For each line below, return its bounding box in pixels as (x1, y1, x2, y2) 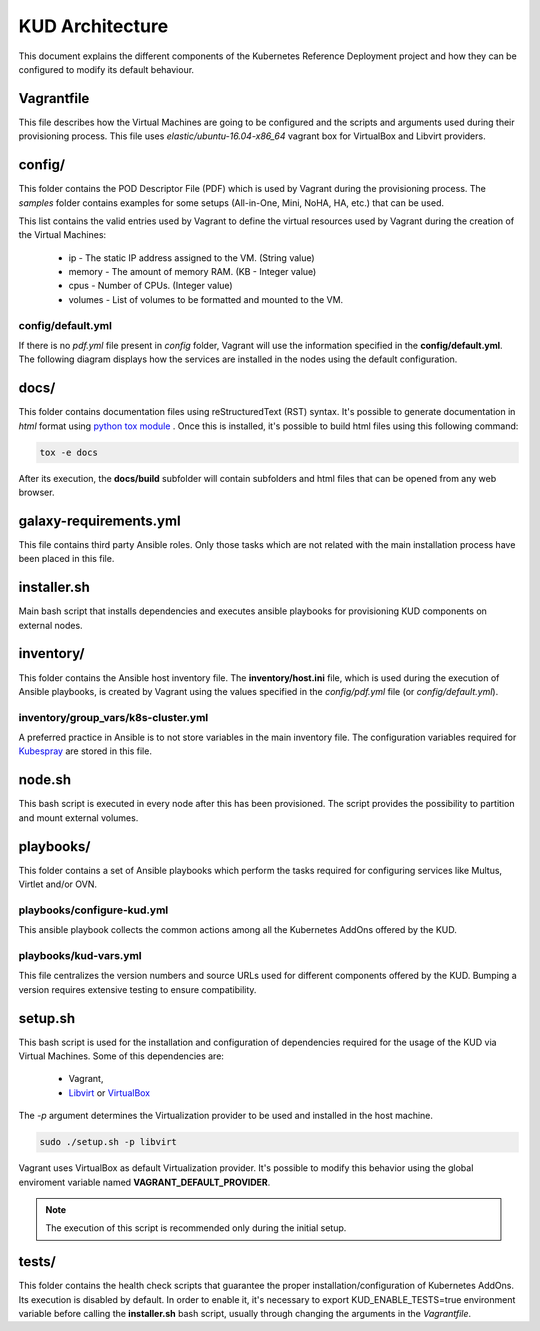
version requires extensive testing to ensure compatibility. (18, 983, 257, 995)
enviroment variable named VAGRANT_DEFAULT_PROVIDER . (18, 1176, 271, 1188)
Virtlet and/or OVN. (18, 878, 98, 890)
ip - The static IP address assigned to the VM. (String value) (68, 251, 315, 264)
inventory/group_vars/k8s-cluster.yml (18, 710, 209, 724)
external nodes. (18, 619, 84, 631)
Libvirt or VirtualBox (68, 1086, 151, 1099)
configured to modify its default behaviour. (18, 63, 195, 75)
